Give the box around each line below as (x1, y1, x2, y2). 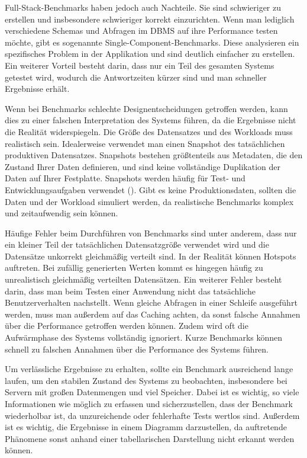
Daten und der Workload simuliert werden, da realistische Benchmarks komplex (5, 195, 294, 207)
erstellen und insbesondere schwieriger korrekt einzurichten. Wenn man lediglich (5, 12, 295, 25)
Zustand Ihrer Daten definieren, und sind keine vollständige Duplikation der (5, 160, 280, 172)
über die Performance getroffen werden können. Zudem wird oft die (5, 319, 248, 332)
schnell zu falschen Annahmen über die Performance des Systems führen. (5, 342, 269, 355)
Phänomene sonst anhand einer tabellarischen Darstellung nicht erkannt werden (5, 432, 295, 444)
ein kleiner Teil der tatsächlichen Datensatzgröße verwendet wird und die (5, 238, 269, 251)
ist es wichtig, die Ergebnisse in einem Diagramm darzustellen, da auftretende (5, 421, 287, 433)
